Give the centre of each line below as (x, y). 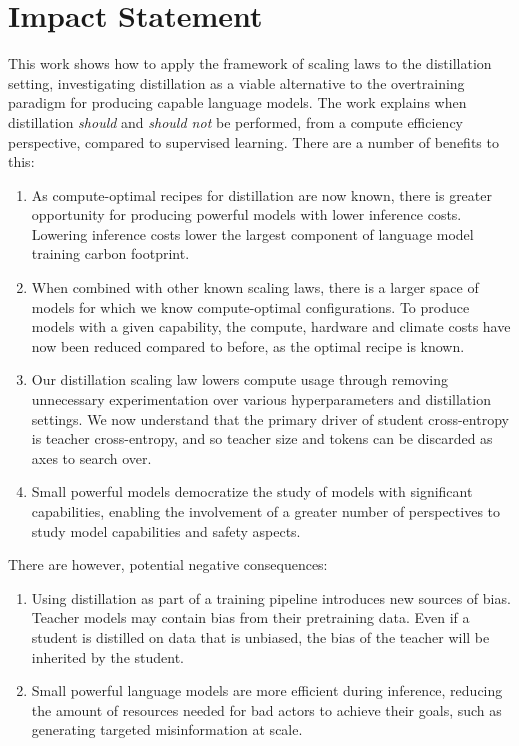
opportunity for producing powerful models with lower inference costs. (246, 214)
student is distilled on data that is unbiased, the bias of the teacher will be (260, 636)
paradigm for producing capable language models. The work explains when (237, 102)
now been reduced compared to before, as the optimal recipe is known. (248, 345)
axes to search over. (91, 457)
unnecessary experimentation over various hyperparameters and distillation (261, 399)
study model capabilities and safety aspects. (166, 530)
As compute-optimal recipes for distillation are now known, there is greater (261, 194)
